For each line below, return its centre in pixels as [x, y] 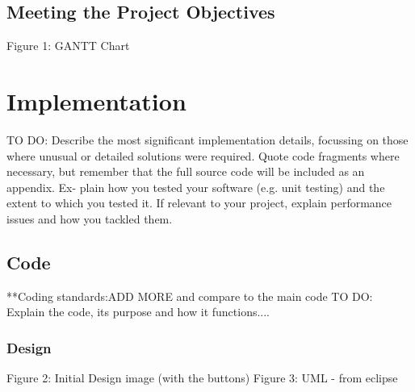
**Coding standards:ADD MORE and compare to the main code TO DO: [190, 296]
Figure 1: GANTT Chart [68, 46]
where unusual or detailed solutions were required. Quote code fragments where [203, 155]
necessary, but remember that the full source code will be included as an [186, 171]
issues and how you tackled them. [90, 218]
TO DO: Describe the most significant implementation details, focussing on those [207, 139]
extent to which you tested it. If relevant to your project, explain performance [199, 203]
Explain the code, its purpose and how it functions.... [138, 312]
